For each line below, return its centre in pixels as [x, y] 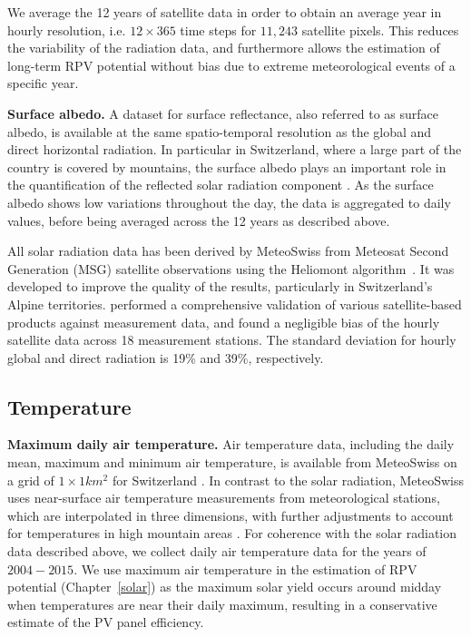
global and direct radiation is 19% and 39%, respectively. [166, 357]
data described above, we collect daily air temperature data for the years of [217, 551]
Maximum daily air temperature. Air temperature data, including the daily [231, 444]
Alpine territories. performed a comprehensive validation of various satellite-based [235, 304]
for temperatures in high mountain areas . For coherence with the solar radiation [232, 533]
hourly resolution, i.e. [67, 29]
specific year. [43, 83]
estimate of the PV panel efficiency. [106, 622]
